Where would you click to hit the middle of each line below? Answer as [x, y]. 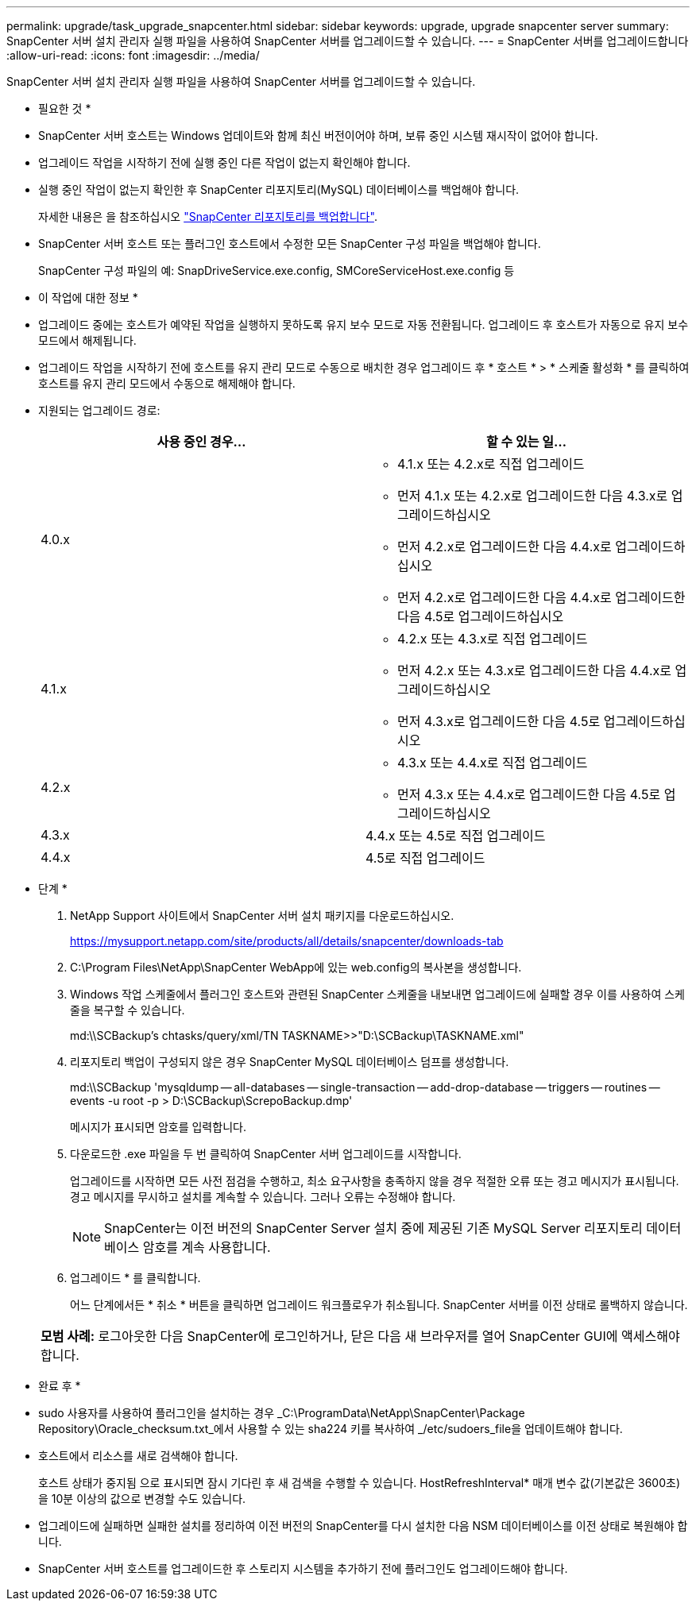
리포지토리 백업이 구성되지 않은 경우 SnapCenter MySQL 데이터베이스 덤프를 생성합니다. [290, 1062]
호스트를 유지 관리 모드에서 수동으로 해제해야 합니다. [167, 383]
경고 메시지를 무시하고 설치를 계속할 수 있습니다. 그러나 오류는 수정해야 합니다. [263, 1197]
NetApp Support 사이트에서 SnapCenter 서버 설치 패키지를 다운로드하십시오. [262, 916]
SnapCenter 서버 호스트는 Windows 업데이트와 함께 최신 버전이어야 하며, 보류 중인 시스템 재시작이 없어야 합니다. [318, 135]
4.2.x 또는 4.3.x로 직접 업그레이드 [493, 639]
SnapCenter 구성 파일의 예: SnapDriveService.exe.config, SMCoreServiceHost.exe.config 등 [276, 270]
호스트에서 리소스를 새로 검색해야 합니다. [138, 1456]
